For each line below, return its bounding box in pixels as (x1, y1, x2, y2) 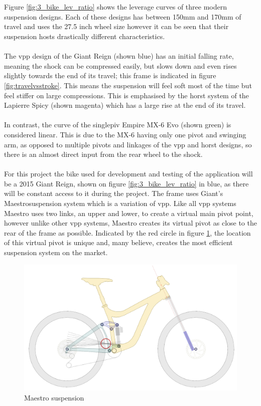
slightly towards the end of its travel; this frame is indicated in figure (4, 70, 216, 81)
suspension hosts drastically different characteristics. (4, 31, 165, 41)
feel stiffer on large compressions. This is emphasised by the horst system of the (4, 90, 249, 100)
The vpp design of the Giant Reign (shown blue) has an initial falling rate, (4, 51, 234, 61)
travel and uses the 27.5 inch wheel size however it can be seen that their (4, 21, 229, 32)
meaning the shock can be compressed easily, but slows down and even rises (4, 60, 237, 71)
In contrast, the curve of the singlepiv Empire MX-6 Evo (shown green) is (4, 119, 231, 130)
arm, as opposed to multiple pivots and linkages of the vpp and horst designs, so (4, 139, 252, 149)
